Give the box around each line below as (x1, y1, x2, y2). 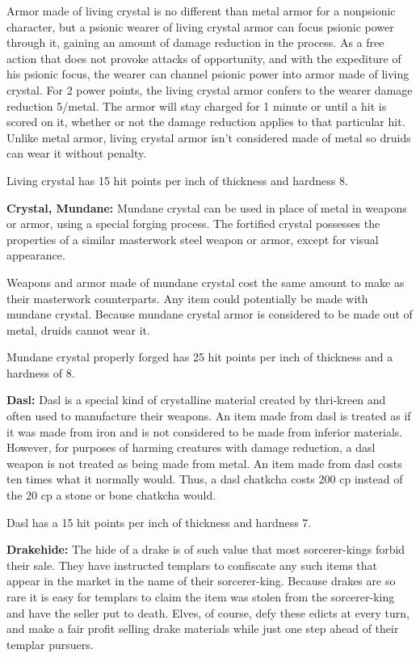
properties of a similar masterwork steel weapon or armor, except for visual (6, 230, 379, 247)
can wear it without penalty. (6, 145, 147, 162)
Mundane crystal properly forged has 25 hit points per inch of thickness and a (6, 348, 393, 365)
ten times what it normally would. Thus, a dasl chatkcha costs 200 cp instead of (6, 470, 403, 487)
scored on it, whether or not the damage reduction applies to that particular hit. (6, 113, 405, 130)
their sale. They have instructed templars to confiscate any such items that (6, 556, 378, 573)
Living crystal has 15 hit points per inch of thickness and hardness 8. (6, 171, 348, 188)
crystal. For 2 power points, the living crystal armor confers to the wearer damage (6, 81, 413, 98)
